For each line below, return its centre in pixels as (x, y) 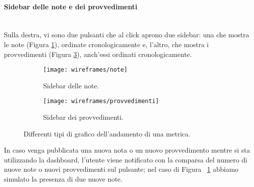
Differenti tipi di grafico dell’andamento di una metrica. (107, 133)
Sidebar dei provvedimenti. (83, 117)
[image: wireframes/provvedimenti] (101, 101)
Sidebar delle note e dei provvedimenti (71, 6)
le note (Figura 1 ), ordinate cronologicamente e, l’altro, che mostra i (106, 44)
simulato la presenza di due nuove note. (63, 179)
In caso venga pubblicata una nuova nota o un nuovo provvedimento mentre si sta (127, 150)
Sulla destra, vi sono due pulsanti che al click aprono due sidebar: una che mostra (127, 35)
